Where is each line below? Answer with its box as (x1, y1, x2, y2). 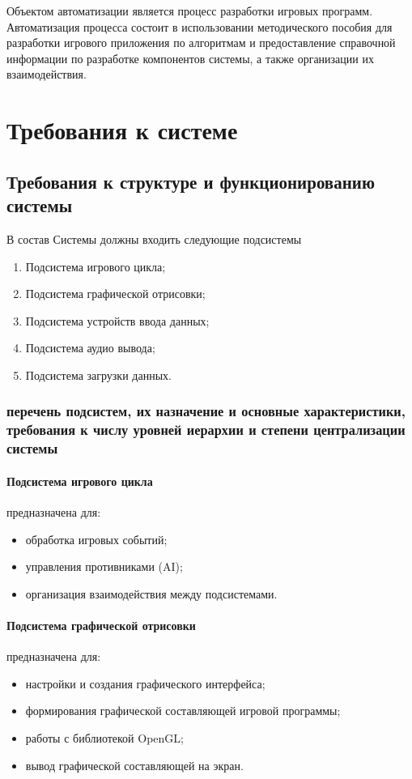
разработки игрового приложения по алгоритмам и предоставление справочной (6, 34, 396, 51)
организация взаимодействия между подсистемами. (25, 585, 278, 602)
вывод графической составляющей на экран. (25, 756, 244, 773)
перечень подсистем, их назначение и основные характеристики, (6, 401, 406, 421)
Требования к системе (6, 113, 238, 147)
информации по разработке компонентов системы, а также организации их (6, 49, 374, 66)
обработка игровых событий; (25, 530, 168, 547)
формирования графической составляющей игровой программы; (25, 702, 341, 719)
